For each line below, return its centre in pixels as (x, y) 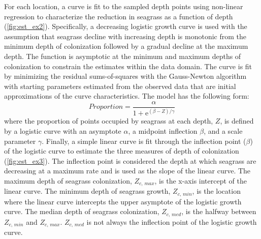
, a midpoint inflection (163, 130)
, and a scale (223, 130)
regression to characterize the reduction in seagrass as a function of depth (119, 16)
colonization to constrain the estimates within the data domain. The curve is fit (128, 66)
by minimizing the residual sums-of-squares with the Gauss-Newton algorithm (125, 76)
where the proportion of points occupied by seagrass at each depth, (109, 121)
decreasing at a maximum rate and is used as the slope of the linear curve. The (127, 171)
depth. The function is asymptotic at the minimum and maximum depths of (123, 56)
